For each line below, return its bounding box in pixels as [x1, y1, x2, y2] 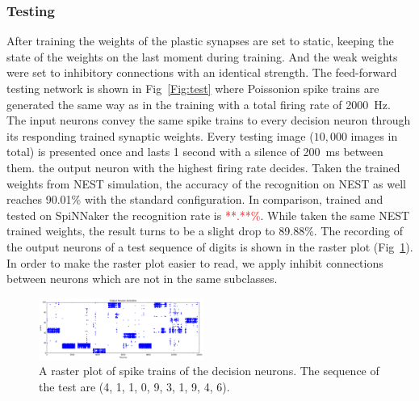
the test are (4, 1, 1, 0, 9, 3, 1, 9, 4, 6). [39, 378, 230, 395]
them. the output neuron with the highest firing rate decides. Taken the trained [6, 158, 400, 175]
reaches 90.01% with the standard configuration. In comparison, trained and [6, 191, 383, 208]
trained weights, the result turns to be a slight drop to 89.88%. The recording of [6, 222, 403, 239]
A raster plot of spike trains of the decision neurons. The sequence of [39, 362, 379, 379]
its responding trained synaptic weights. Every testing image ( [6, 127, 314, 144]
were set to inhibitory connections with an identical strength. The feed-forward [6, 64, 397, 81]
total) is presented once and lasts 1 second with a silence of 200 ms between [6, 143, 383, 160]
